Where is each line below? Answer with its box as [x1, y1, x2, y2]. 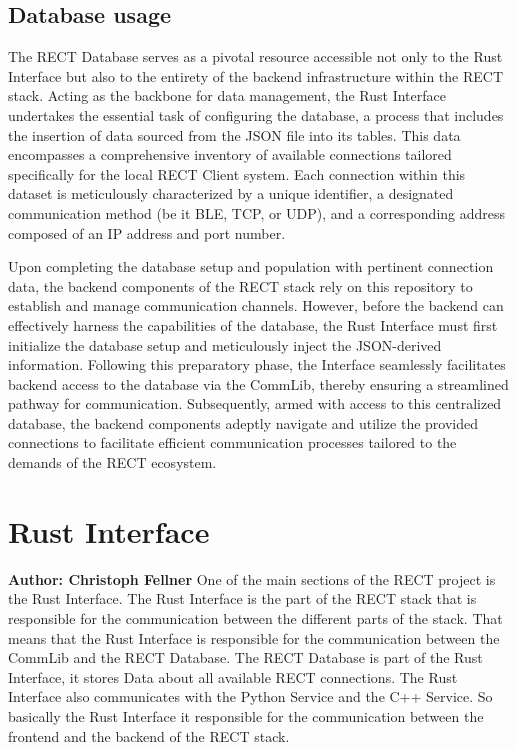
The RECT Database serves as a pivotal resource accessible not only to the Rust [8, 46, 503, 67]
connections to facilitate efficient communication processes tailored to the [8, 432, 457, 453]
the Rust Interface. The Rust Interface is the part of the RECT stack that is [8, 588, 477, 609]
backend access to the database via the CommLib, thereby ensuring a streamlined [8, 373, 509, 394]
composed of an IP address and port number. [8, 222, 286, 243]
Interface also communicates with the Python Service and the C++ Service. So [8, 686, 493, 707]
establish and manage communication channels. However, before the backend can [8, 295, 504, 316]
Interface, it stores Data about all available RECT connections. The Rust [8, 666, 458, 687]
